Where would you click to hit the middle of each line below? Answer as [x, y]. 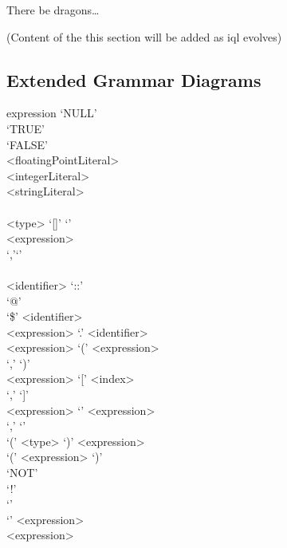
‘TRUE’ [26, 128]
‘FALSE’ [27, 144]
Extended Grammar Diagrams [134, 79]
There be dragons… [53, 10]
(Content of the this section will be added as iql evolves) [144, 36]
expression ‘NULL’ [52, 113]
